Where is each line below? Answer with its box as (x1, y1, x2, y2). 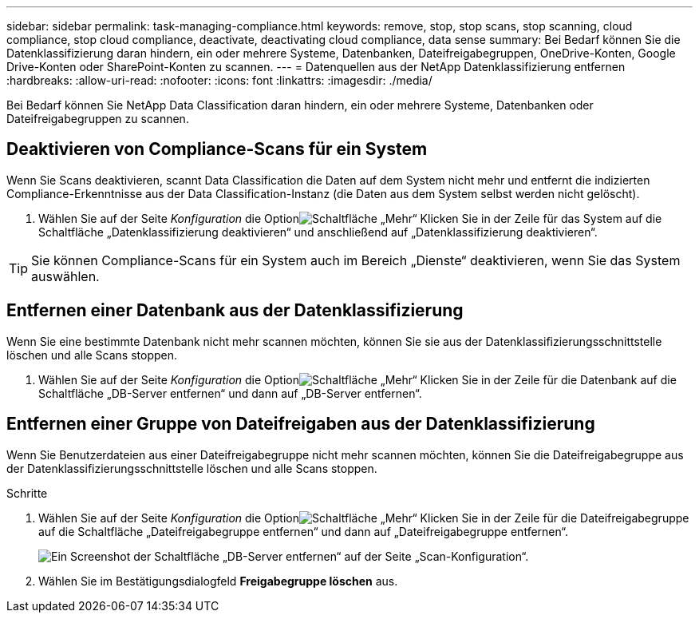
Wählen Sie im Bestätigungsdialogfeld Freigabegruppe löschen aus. (38, 573, 398, 588)
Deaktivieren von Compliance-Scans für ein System (6, 139, 428, 160)
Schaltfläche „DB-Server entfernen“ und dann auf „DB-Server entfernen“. (38, 386, 422, 400)
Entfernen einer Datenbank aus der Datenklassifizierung (6, 300, 464, 321)
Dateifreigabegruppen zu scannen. (6, 112, 189, 125)
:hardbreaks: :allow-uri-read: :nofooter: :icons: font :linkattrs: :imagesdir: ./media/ (6, 73, 432, 87)
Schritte (6, 486, 48, 500)
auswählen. (31, 268, 100, 284)
